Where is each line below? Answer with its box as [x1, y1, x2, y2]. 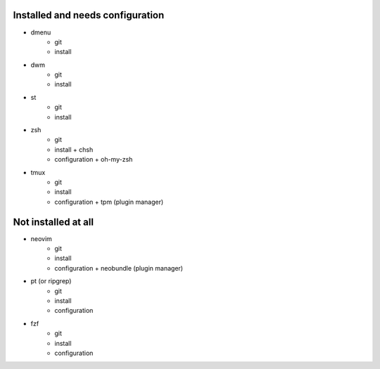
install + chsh [54, 145, 94, 154]
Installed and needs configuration [13, 9, 165, 21]
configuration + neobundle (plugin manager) [54, 264, 183, 272]
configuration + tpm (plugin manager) [54, 198, 164, 206]
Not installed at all [13, 216, 94, 228]
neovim [30, 234, 53, 242]
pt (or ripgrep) [30, 277, 72, 285]
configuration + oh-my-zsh [54, 155, 133, 164]
